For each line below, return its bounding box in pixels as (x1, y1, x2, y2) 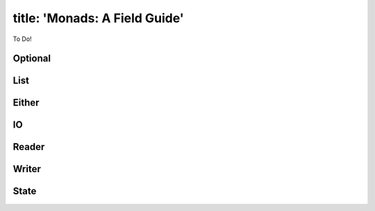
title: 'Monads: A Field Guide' (12, 10, 184, 26)
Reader (12, 141, 45, 153)
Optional (12, 53, 51, 65)
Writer (12, 163, 41, 175)
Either (12, 97, 40, 109)
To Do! (12, 35, 32, 43)
